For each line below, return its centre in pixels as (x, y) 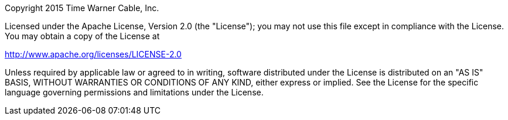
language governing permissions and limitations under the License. (134, 92)
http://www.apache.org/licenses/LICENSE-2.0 (93, 54)
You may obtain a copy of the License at (82, 36)
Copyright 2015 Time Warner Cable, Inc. (82, 8)
